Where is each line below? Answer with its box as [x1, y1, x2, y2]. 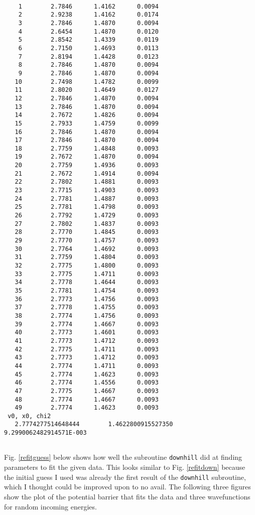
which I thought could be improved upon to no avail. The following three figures [4, 481, 251, 492]
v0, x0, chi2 [8, 412, 51, 420]
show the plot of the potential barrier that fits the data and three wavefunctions [4, 491, 250, 501]
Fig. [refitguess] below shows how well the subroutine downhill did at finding [4, 452, 242, 462]
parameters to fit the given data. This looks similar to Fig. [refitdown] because [4, 462, 245, 472]
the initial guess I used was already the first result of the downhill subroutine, [4, 471, 246, 482]
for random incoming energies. [4, 501, 97, 511]
